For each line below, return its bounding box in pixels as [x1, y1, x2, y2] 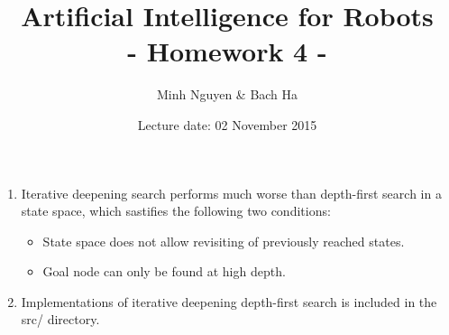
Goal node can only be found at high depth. [42, 262, 286, 281]
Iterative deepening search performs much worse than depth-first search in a [21, 183, 442, 202]
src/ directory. [21, 310, 100, 329]
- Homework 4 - [127, 33, 327, 70]
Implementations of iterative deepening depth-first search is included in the [21, 292, 437, 311]
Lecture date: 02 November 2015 [137, 115, 317, 134]
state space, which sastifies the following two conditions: [21, 201, 331, 220]
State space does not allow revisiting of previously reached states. [42, 231, 405, 250]
